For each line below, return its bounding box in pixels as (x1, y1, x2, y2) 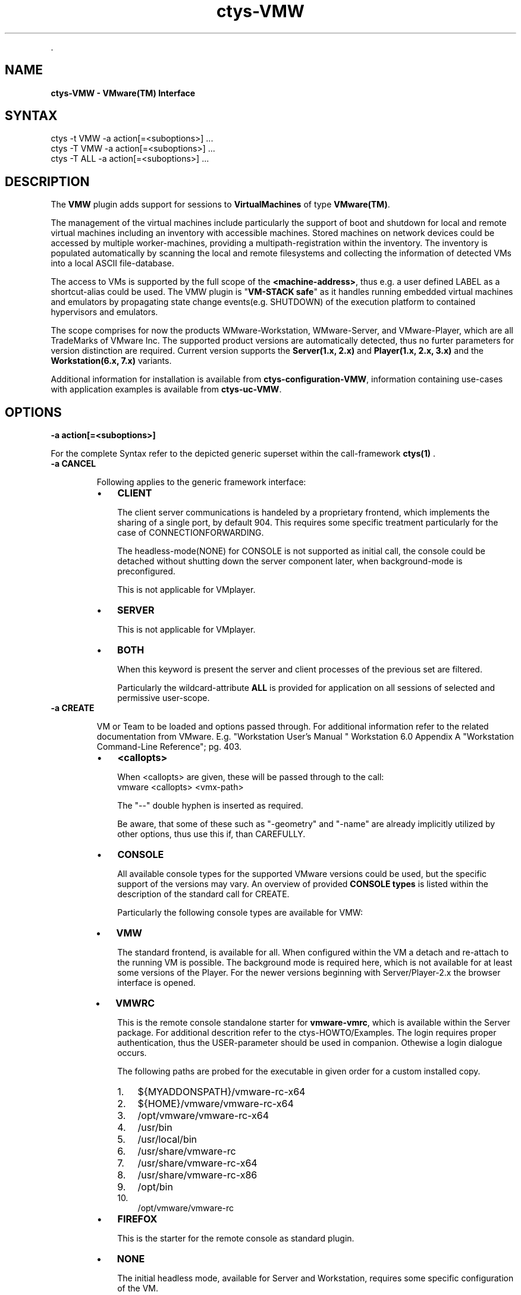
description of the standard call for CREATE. (117, 889, 290, 900)
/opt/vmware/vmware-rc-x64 (137, 1109, 269, 1122)
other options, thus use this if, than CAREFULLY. (117, 829, 306, 840)
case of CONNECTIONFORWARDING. (117, 527, 264, 538)
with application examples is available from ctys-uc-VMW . (51, 384, 282, 395)
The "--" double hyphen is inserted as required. (117, 800, 303, 811)
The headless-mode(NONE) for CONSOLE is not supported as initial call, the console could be (117, 546, 486, 557)
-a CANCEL (51, 458, 96, 469)
